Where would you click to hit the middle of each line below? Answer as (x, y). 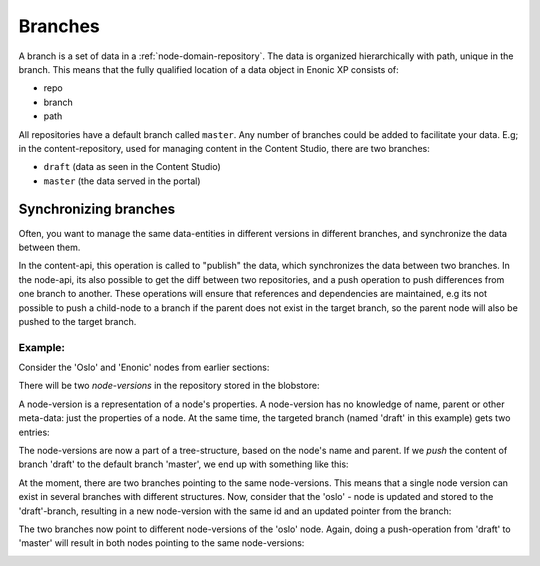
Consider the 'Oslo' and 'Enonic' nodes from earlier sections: (144, 367)
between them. (49, 247)
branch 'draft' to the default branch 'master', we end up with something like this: (183, 464)
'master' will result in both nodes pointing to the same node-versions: (161, 543)
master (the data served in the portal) (122, 181)
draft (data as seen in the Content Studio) (132, 167)
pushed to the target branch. (77, 321)
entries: (34, 432)
